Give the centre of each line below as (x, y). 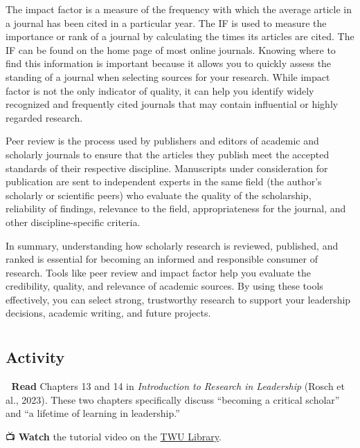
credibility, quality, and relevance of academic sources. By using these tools (164, 286)
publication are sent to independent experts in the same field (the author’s (164, 181)
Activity (35, 357)
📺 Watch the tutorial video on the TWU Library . (114, 436)
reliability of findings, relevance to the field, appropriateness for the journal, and (176, 208)
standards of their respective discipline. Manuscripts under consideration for (167, 168)
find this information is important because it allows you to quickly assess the (169, 63)
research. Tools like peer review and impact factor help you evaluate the (158, 272)
